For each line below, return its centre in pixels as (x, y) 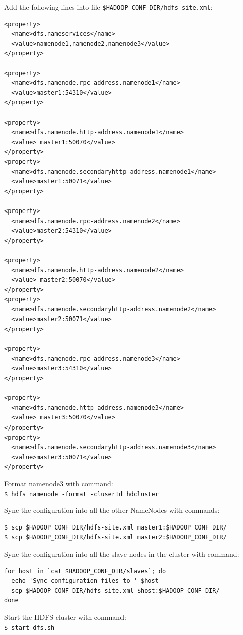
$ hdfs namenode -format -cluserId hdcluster (81, 494)
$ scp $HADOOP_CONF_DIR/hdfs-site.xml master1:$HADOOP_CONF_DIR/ (115, 527)
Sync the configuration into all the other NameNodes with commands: (112, 510)
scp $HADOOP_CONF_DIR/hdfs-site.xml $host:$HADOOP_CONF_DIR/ (115, 591)
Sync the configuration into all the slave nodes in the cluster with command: (122, 554)
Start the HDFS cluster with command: (65, 617)
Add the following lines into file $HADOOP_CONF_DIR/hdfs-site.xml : (108, 7)
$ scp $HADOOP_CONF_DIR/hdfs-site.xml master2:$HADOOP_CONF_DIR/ (115, 537)
